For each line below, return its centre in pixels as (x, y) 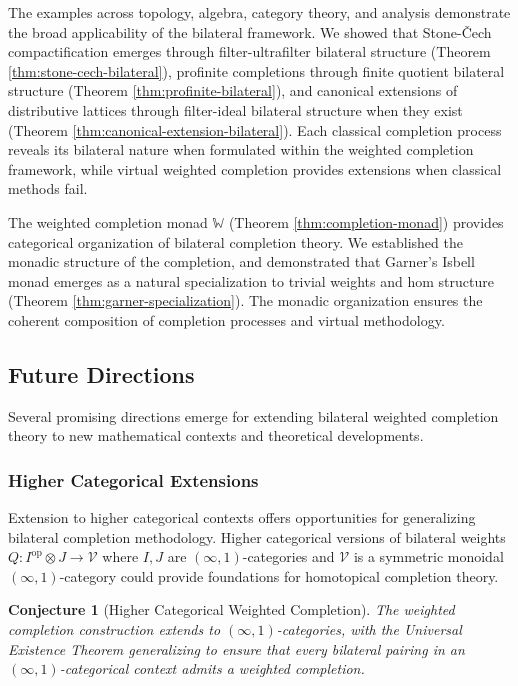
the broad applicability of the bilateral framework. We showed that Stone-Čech (250, 31)
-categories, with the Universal (369, 629)
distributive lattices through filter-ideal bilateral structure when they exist (235, 109)
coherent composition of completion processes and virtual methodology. (226, 319)
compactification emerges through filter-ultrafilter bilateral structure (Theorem (249, 51)
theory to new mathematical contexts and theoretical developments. (216, 435)
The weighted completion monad (108, 221)
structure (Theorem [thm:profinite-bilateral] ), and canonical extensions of (233, 90)
